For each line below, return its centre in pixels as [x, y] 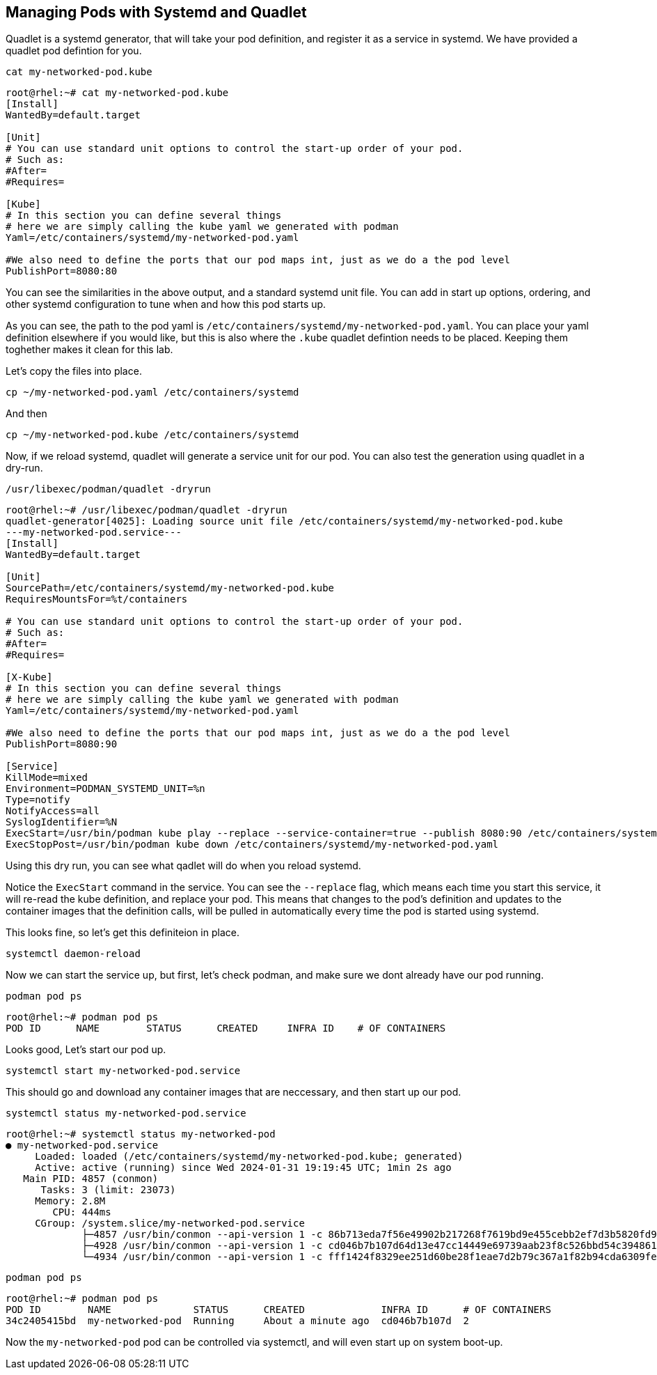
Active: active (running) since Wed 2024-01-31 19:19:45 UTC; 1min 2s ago [243, 1168]
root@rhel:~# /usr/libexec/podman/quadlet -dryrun [147, 510]
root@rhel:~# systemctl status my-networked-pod [141, 1134]
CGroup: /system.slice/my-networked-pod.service [170, 1223]
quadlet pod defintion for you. [74, 51]
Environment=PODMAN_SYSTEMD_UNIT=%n [105, 789]
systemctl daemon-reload [73, 954]
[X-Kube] [29, 677]
